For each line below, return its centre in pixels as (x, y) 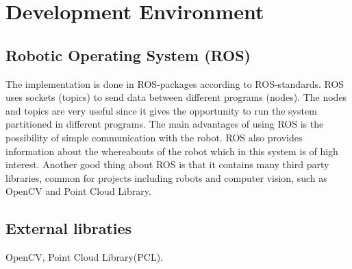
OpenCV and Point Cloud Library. (78, 191)
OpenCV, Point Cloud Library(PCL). (84, 257)
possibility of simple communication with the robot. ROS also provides (154, 137)
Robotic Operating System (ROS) (128, 55)
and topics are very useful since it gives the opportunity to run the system (161, 110)
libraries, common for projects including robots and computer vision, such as (166, 177)
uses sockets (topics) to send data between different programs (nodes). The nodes (176, 97)
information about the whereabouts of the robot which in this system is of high (172, 151)
